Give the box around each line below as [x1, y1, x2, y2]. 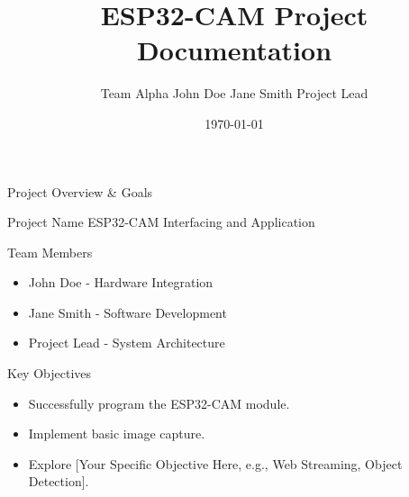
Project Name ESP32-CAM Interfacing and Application [7, 212, 315, 231]
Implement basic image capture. [28, 424, 205, 443]
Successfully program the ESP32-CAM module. [28, 393, 290, 412]
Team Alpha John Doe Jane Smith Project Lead [100, 84, 368, 103]
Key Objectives [7, 364, 92, 383]
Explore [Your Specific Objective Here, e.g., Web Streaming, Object [28, 454, 403, 473]
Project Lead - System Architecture [28, 333, 225, 352]
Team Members [7, 242, 93, 261]
